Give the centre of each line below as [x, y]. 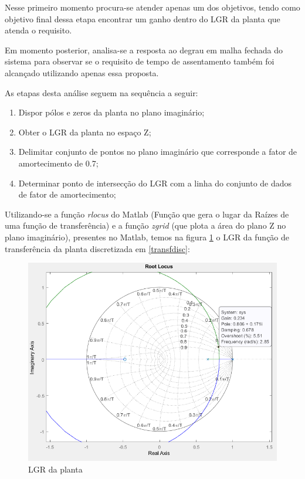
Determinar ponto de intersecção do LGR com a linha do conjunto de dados [155, 183]
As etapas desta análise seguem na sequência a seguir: [101, 92]
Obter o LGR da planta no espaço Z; [85, 132]
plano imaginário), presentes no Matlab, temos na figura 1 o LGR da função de [147, 237]
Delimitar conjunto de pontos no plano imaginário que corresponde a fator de [158, 152]
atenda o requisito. [38, 30]
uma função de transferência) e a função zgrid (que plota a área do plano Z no [145, 225]
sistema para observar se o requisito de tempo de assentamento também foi [140, 61]
